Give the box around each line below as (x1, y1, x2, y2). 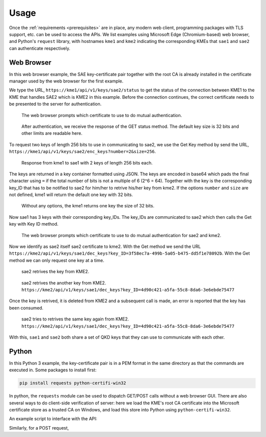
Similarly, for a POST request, (9, 425, 69, 431)
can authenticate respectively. (9, 45, 70, 51)
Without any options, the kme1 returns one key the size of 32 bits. (21, 203, 155, 209)
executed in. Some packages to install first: (9, 367, 97, 373)
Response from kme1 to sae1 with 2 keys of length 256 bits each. (21, 159, 153, 165)
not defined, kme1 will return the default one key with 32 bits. (9, 192, 133, 198)
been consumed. (9, 305, 44, 311)
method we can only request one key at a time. (9, 257, 104, 263)
